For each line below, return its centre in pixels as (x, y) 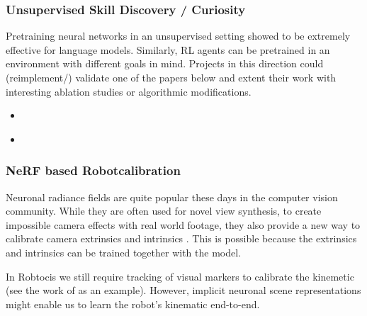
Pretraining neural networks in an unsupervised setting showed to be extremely (178, 36)
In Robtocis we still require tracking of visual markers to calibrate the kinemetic (180, 276)
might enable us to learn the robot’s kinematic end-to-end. (133, 304)
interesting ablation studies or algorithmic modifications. (129, 91)
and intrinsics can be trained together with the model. (124, 252)
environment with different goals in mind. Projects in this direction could (165, 63)
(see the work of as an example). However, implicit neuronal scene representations (183, 290)
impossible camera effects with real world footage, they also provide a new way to (183, 224)
